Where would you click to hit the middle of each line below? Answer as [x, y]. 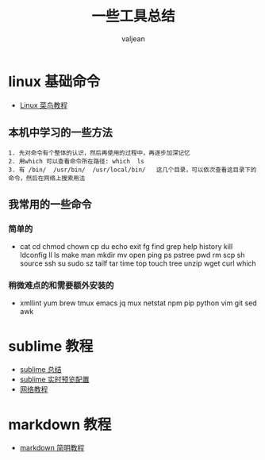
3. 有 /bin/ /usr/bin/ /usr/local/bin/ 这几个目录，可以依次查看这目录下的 [132, 170]
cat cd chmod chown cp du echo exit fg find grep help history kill [126, 247]
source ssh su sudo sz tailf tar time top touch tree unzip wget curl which [138, 263]
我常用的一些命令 [50, 204]
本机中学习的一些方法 [60, 133]
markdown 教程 [60, 424]
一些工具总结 [133, 16]
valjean [133, 38]
